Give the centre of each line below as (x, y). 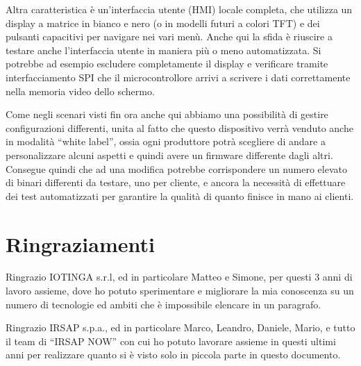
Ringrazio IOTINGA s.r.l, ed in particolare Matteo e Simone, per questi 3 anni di (179, 277)
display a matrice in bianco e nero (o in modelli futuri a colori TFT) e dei (163, 23)
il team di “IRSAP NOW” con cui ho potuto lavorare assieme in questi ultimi (171, 341)
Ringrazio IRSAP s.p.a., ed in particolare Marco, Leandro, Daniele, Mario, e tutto (180, 327)
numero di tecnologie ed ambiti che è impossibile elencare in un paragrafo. (163, 304)
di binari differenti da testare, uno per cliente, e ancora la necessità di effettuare (176, 182)
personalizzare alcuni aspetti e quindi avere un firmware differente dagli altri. (169, 155)
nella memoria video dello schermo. (80, 91)
